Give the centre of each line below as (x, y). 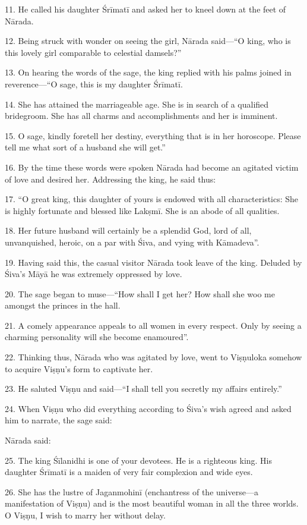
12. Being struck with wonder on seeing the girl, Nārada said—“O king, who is (148, 41)
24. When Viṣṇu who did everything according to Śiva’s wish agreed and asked (148, 408)
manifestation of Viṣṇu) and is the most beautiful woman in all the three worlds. (152, 503)
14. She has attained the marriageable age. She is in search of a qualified (137, 104)
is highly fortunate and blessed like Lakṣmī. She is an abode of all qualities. (142, 210)
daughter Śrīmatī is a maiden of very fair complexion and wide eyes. (129, 472)
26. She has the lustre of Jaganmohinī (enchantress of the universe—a (132, 491)
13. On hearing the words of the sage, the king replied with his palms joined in (148, 72)
